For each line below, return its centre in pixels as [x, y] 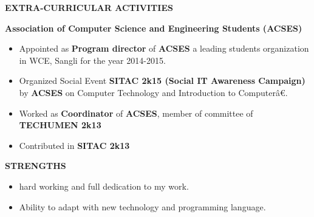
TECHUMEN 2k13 [60, 125]
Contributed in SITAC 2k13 [74, 145]
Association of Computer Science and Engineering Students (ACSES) [154, 28]
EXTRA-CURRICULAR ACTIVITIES [89, 7]
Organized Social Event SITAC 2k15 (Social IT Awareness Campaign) [162, 81]
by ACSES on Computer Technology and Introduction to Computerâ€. [153, 92]
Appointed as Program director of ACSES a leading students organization [164, 48]
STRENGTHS [36, 166]
